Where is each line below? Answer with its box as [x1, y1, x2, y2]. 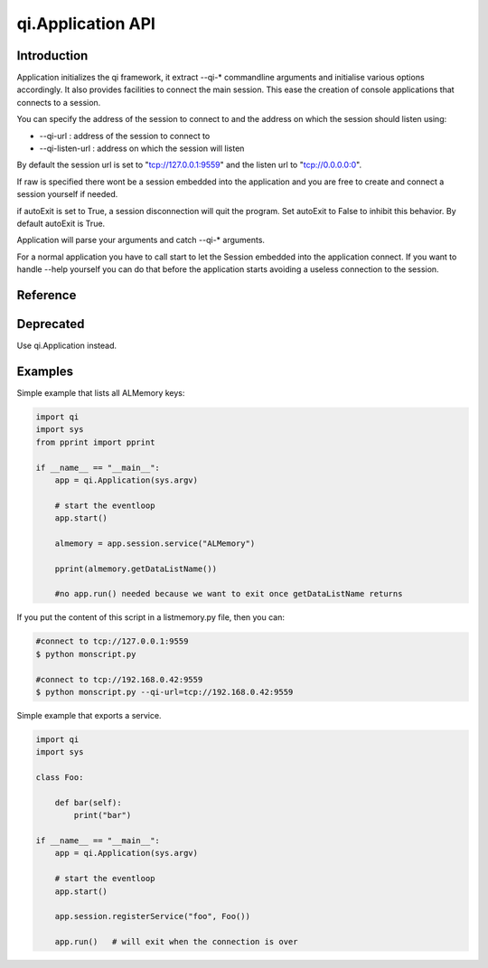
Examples [16, 363, 74, 379]
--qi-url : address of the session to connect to [39, 130, 211, 141]
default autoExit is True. [16, 218, 106, 229]
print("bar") [73, 810, 132, 821]
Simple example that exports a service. [16, 710, 162, 720]
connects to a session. [16, 97, 101, 108]
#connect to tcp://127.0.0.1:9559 [35, 636, 189, 646]
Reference [16, 287, 77, 303]
